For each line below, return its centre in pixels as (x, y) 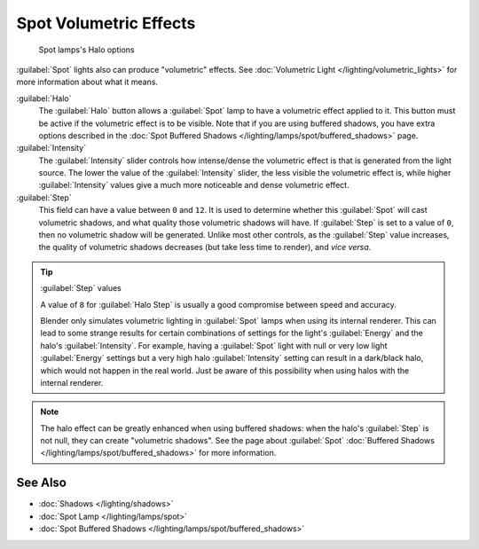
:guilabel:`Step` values (81, 288)
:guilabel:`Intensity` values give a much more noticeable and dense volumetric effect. (194, 185)
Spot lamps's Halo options (86, 50)
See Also (41, 483)
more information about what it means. (87, 82)
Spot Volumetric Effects (106, 23)
